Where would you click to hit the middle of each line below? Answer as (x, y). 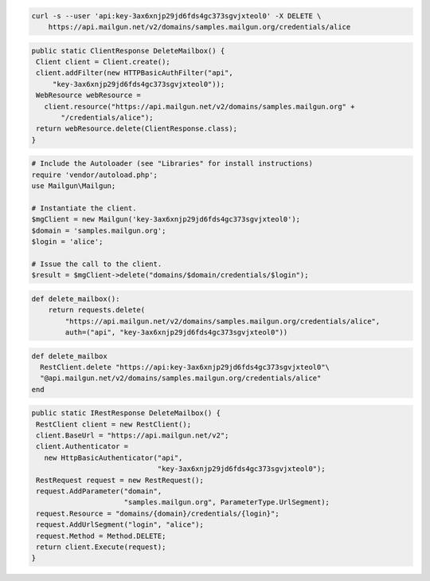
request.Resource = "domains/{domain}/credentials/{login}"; (158, 513)
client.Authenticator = (82, 447)
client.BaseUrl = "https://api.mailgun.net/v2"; (133, 436)
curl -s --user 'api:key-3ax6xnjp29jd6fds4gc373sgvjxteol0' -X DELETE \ (176, 16)
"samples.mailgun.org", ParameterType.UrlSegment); (227, 502)
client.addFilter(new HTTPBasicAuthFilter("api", (135, 73)
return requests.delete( (97, 310)
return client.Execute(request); (101, 547)
